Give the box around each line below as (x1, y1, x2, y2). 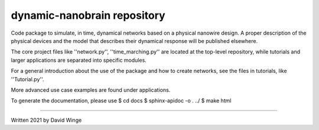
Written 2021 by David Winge (11, 116, 82, 124)
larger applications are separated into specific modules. (11, 56, 147, 64)
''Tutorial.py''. (11, 75, 44, 82)
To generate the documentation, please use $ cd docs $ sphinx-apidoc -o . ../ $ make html (11, 97, 232, 104)
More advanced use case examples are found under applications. (11, 86, 171, 94)
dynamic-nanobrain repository (11, 9, 165, 22)
